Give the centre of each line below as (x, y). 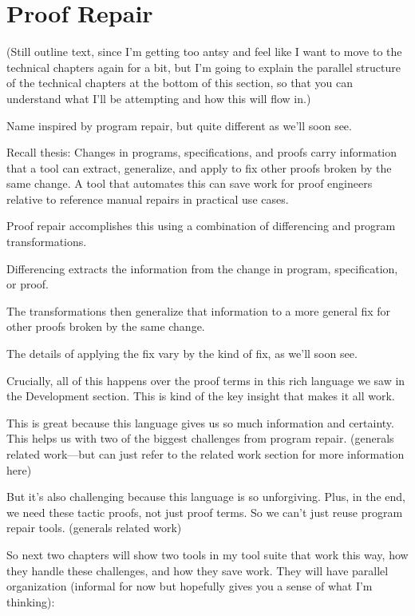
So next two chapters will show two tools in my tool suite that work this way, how (207, 554)
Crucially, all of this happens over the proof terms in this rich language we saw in (206, 380)
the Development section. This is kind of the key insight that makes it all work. (201, 396)
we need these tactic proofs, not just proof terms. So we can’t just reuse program (205, 512)
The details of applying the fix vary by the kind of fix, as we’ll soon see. (182, 354)
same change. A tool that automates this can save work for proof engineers (190, 183)
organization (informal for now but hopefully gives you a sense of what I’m (190, 586)
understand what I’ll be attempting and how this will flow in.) (159, 98)
